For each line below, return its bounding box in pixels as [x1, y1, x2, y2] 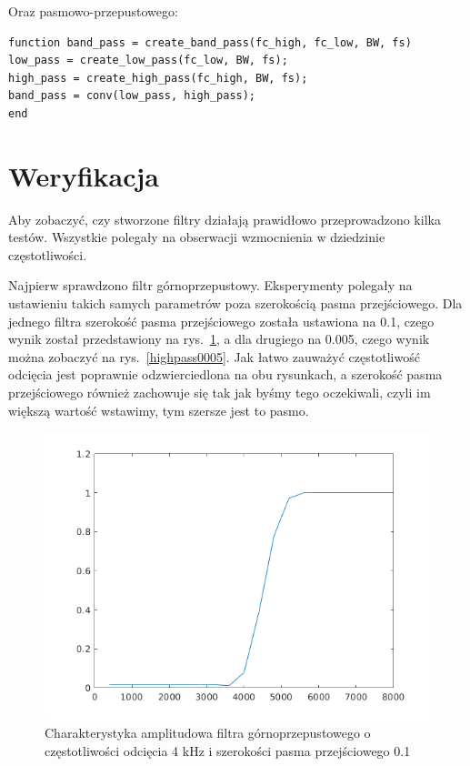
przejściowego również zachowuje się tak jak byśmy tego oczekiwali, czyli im [8, 383, 431, 402]
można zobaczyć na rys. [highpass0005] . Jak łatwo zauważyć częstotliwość [8, 347, 420, 366]
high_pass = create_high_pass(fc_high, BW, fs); [8, 71, 308, 85]
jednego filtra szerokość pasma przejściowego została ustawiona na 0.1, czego [8, 311, 435, 330]
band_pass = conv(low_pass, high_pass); [8, 89, 256, 103]
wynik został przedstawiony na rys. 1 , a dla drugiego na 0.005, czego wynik [8, 329, 430, 348]
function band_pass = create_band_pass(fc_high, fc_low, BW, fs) [8, 35, 412, 49]
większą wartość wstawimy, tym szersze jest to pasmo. [8, 400, 309, 419]
